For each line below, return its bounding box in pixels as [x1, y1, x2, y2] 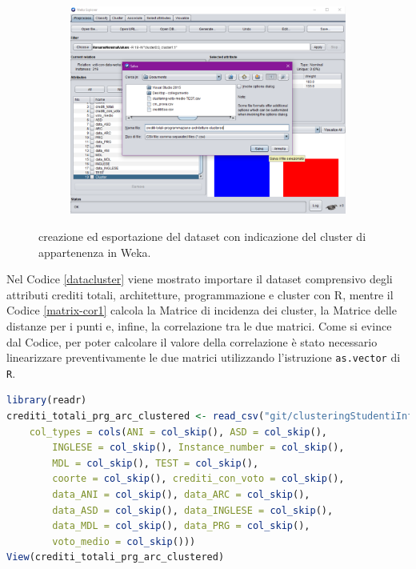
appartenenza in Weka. [38, 243, 151, 260]
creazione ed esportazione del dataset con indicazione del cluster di [38, 227, 366, 244]
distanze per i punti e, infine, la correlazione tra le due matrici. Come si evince [6, 317, 392, 334]
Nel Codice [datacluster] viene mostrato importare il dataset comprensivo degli [6, 270, 393, 287]
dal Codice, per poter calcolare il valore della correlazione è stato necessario [6, 333, 378, 350]
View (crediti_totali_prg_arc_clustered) [6, 551, 225, 563]
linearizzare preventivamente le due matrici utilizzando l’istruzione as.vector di [6, 349, 401, 366]
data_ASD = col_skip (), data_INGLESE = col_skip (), [52, 504, 334, 516]
